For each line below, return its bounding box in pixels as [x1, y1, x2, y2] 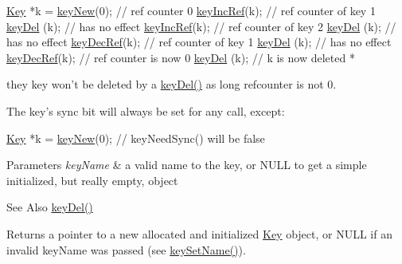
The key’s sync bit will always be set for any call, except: [6, 102, 285, 119]
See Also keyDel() [6, 199, 93, 215]
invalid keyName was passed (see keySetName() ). [6, 241, 246, 258]
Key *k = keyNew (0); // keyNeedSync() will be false [6, 129, 265, 146]
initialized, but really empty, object [6, 171, 178, 188]
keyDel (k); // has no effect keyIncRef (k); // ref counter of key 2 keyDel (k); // [6, 18, 396, 34]
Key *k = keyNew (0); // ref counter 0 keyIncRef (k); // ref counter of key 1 [6, 2, 376, 18]
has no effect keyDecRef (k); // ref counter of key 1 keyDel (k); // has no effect [6, 33, 392, 50]
